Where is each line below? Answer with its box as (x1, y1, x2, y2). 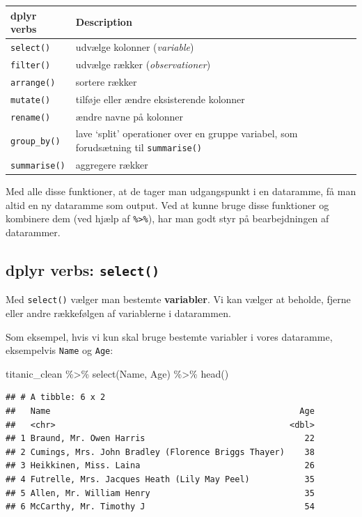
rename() (10, 112, 51, 123)
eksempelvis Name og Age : (6, 343, 113, 357)
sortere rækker (75, 74, 137, 88)
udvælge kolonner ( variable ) (75, 39, 194, 54)
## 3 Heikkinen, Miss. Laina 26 (6, 461, 315, 471)
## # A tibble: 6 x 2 (6, 392, 106, 403)
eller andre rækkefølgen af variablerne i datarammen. (6, 306, 231, 320)
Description (75, 15, 132, 29)
